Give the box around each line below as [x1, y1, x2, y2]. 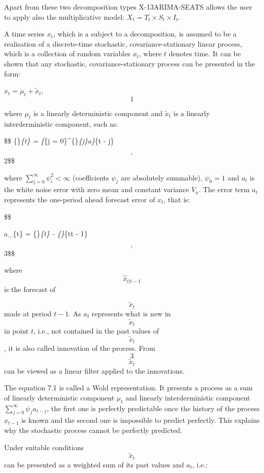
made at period [4, 308, 52, 318]
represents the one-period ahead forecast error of [4, 194, 155, 204]
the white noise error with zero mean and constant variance [4, 184, 189, 195]
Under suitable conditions [4, 442, 84, 452]
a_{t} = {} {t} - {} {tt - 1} [4, 228, 88, 239]
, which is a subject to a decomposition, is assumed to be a [53, 28, 237, 39]
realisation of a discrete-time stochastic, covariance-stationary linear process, [4, 38, 242, 49]
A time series [4, 28, 45, 39]
